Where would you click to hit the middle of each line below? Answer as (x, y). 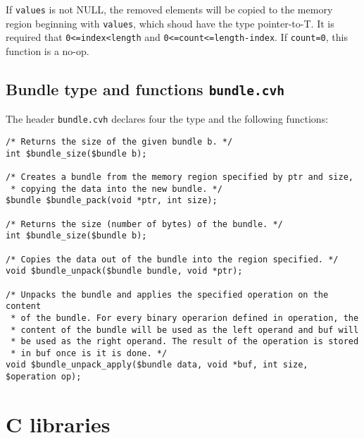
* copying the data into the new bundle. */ (117, 189)
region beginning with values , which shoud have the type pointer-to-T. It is (170, 23)
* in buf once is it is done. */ (89, 353)
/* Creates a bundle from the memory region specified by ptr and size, (180, 177)
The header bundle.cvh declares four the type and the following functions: (167, 119)
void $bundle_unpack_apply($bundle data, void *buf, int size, (157, 365)
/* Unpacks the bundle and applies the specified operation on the (167, 294)
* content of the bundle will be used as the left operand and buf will (185, 330)
